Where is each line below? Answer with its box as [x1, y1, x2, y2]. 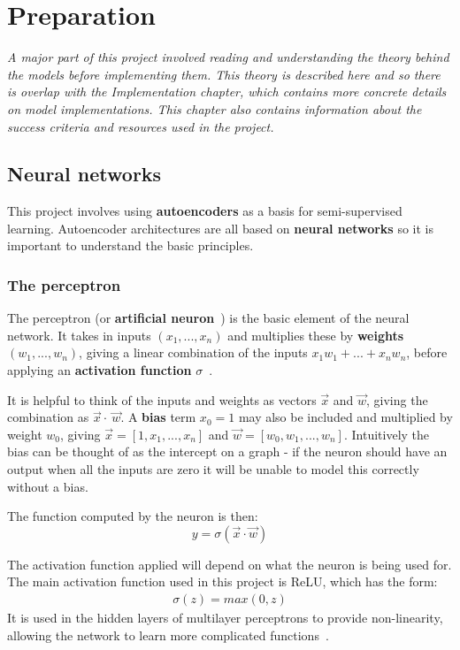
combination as [7, 408, 89, 426]
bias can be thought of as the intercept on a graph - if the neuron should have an [7, 442, 448, 461]
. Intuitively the [343, 424, 430, 443]
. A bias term [120, 408, 196, 426]
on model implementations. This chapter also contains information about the [7, 99, 422, 118]
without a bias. [7, 477, 88, 495]
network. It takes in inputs [7, 325, 151, 344]
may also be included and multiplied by [238, 408, 453, 426]
